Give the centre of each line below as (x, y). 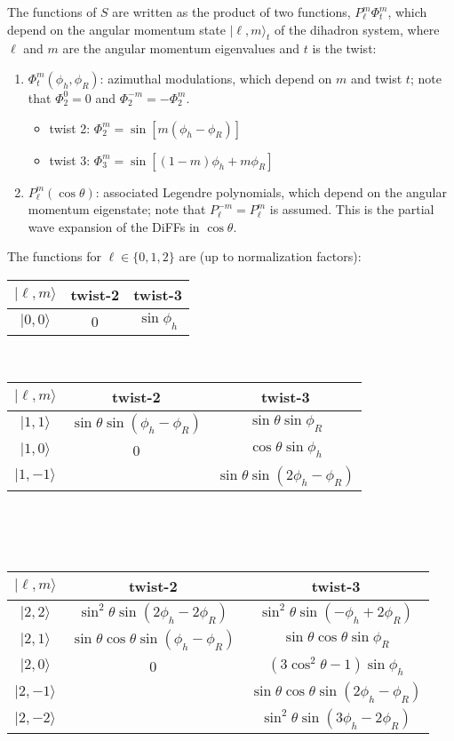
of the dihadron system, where (357, 29)
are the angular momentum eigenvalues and (181, 48)
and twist (376, 78)
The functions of (52, 12)
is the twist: (344, 48)
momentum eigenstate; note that (117, 209)
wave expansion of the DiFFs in (114, 226)
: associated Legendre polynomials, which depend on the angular (271, 191)
